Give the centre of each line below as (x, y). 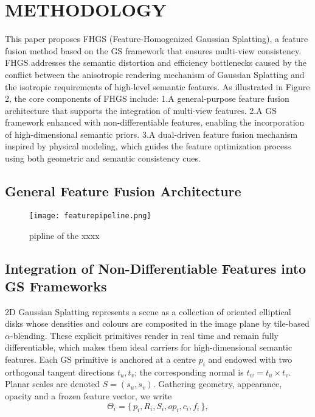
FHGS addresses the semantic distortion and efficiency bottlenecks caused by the (156, 62)
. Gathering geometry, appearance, (217, 384)
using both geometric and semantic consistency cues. (103, 158)
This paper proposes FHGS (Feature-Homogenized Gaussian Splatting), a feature (157, 39)
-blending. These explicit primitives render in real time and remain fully (144, 335)
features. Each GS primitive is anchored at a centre (101, 359)
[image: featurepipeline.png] (90, 216)
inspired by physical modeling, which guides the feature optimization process (148, 146)
